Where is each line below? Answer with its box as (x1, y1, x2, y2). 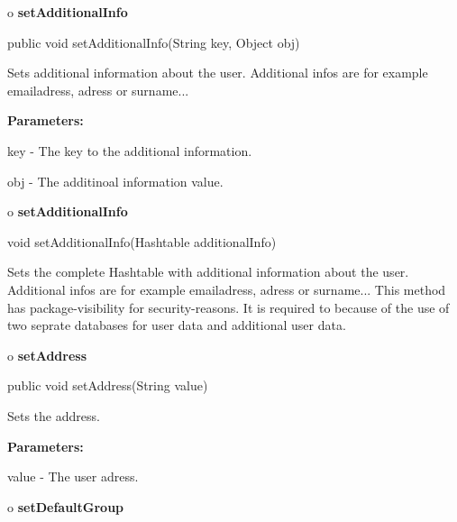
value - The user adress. (7, 467, 139, 486)
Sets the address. (7, 406, 100, 425)
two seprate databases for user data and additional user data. (7, 316, 346, 334)
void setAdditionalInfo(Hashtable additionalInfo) (7, 232, 277, 251)
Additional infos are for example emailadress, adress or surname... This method (7, 279, 446, 298)
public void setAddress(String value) (7, 376, 208, 395)
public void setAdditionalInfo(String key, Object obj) (7, 32, 300, 51)
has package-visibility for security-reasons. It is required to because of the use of (7, 298, 450, 316)
